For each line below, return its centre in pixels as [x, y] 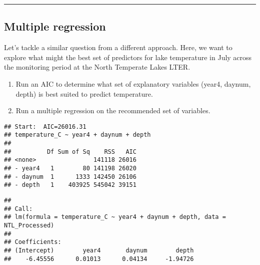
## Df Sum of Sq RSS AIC [70, 152]
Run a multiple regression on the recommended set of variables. [113, 110]
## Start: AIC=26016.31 [45, 126]
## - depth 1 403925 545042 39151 [70, 185]
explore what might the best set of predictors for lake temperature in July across [128, 57]
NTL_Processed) [29, 225]
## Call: [18, 209]
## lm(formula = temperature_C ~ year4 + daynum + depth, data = [115, 217]
